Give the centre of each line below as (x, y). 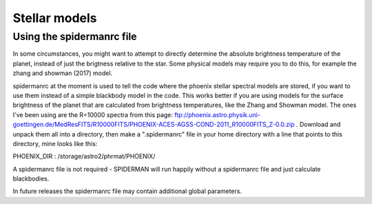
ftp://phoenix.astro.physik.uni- (218, 114)
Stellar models (55, 18)
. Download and (318, 125)
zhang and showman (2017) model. (63, 73)
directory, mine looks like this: (55, 143)
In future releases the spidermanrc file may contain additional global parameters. (127, 191)
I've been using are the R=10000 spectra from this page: (93, 114)
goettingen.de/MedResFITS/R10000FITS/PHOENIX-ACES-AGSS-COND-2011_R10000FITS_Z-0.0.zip (154, 125)
